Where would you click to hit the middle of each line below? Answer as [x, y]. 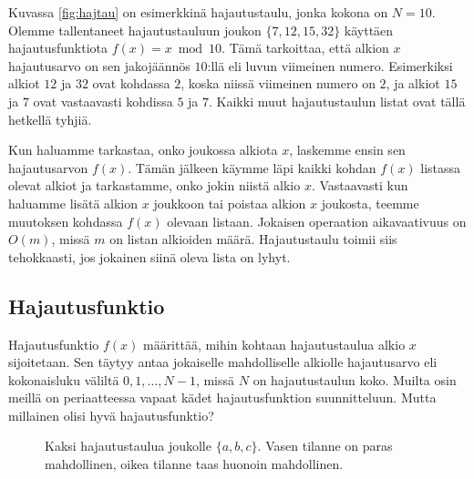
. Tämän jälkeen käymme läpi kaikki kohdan [252, 167]
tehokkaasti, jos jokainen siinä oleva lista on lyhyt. [149, 256]
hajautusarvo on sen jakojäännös [99, 65]
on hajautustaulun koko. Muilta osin [355, 379]
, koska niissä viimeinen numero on [278, 83]
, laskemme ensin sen [347, 150]
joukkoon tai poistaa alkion [230, 203]
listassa [441, 167]
